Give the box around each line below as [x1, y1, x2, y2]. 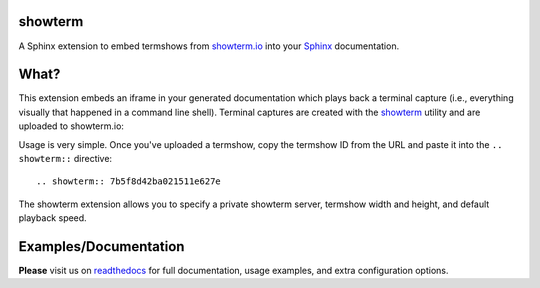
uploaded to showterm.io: [18, 120, 125, 132]
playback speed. [18, 212, 87, 224]
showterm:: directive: [18, 152, 113, 164]
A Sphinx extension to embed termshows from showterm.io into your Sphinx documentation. [18, 40, 400, 52]
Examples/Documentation [18, 238, 185, 255]
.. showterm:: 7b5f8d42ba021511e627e [36, 176, 222, 187]
